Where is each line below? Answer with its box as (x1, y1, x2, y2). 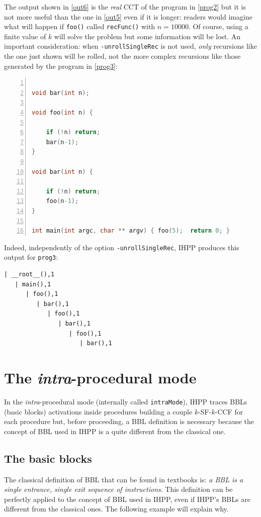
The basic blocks (4, 450, 92, 466)
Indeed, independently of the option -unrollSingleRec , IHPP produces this (4, 242, 239, 252)
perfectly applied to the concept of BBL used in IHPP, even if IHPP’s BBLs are (4, 493, 250, 504)
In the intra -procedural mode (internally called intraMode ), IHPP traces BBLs (4, 396, 247, 406)
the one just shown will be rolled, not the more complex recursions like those (4, 51, 241, 61)
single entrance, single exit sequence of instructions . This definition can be (4, 484, 233, 494)
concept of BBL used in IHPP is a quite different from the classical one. (4, 426, 226, 436)
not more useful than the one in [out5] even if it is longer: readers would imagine (4, 11, 252, 22)
